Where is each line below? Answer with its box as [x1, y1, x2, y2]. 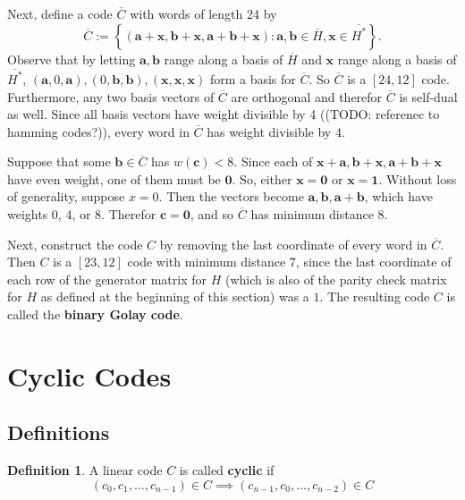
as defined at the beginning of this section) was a [40, 287, 309, 306]
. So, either [232, 169, 292, 188]
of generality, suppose [7, 187, 125, 206]
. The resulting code [319, 287, 430, 306]
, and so [190, 205, 234, 224]
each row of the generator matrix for [7, 269, 207, 288]
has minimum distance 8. [250, 205, 388, 224]
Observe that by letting [7, 49, 136, 68]
